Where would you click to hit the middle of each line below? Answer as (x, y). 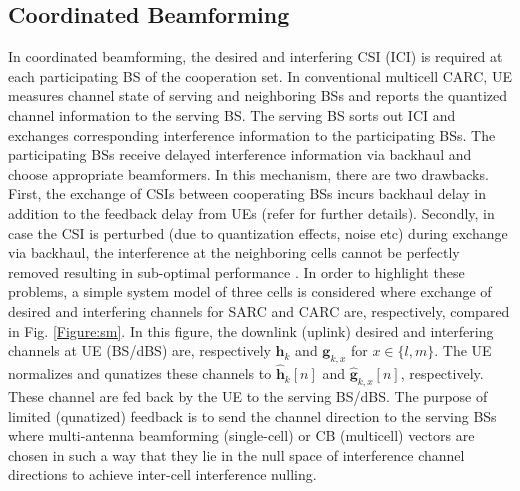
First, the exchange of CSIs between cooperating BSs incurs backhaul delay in (247, 193)
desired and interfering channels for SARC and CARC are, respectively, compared (259, 310)
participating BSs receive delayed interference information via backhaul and (240, 154)
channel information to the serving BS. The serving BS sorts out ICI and (232, 114)
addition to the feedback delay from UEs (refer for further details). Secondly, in (251, 212)
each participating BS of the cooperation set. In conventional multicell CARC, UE (260, 75)
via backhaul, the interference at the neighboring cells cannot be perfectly (234, 252)
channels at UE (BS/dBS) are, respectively (139, 350)
